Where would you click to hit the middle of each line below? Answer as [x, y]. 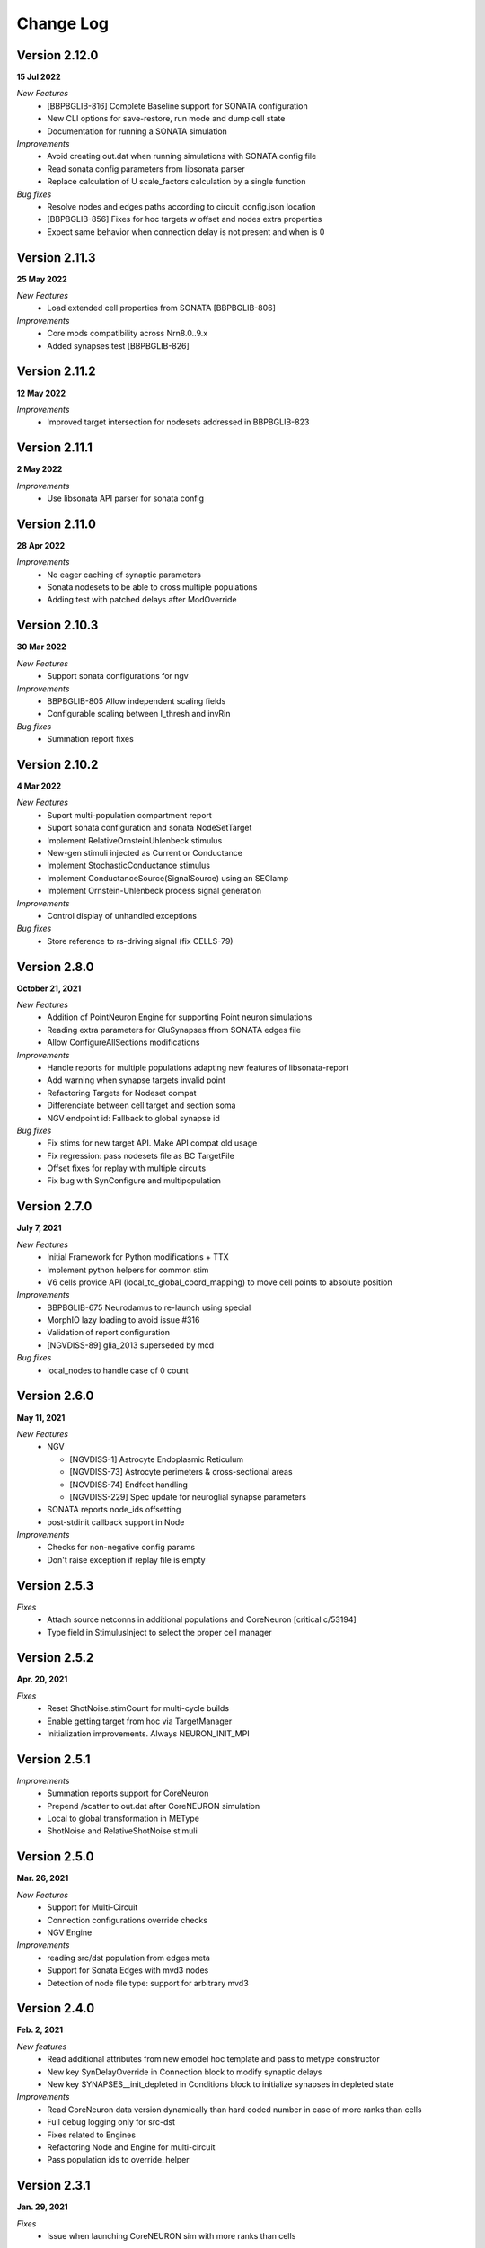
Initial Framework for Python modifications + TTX [138, 1257]
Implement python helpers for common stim [128, 1270]
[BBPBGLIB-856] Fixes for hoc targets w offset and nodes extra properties [185, 219]
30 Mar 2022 [41, 647]
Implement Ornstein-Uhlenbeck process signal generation [154, 891]
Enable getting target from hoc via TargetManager [140, 1721]
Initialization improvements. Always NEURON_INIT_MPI [149, 1734]
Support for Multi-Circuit [93, 1907]
